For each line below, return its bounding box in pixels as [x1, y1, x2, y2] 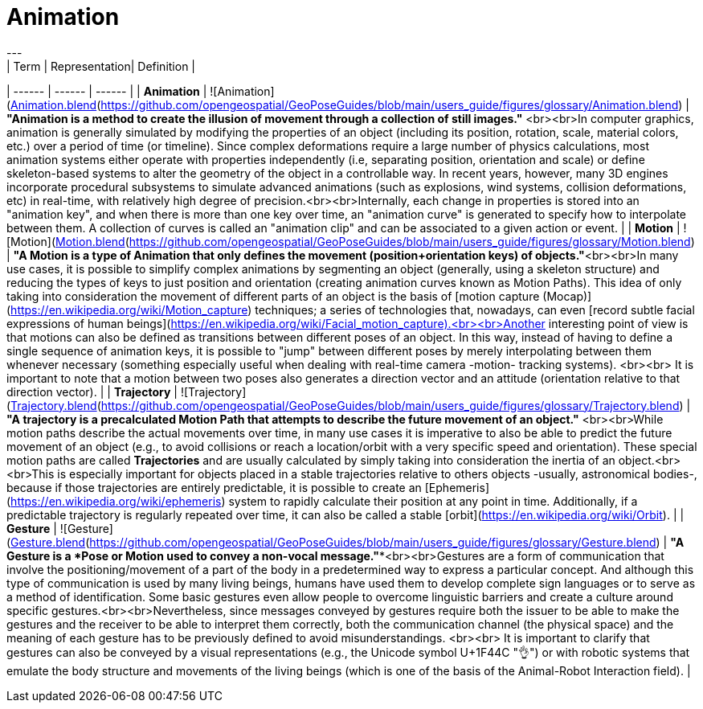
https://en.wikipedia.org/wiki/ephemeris [10, 494, 222, 508]
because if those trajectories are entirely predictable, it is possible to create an [6, 480, 422, 494]
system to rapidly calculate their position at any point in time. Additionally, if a [228, 494, 638, 508]
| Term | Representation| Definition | [6, 59, 196, 73]
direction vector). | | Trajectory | [6, 384, 178, 399]
